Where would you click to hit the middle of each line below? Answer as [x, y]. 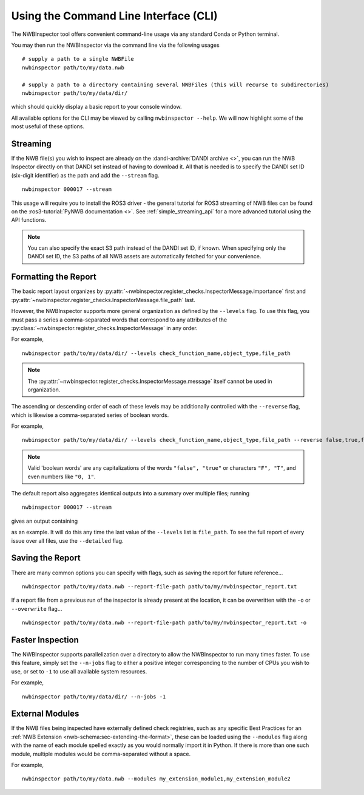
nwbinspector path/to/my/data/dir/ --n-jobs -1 [94, 697]
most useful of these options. [48, 126]
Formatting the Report [54, 277]
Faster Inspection [45, 640]
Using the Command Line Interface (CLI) [114, 16]
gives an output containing [45, 521]
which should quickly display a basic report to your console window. [96, 107]
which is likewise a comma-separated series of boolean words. [90, 415]
